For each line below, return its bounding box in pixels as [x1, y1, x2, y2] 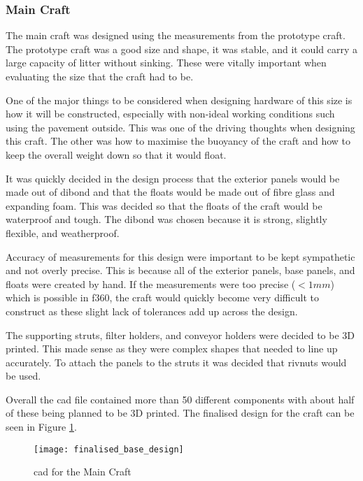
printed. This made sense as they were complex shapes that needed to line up [6, 341, 338, 356]
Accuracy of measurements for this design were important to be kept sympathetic [6, 249, 355, 264]
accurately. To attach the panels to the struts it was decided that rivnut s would [6, 354, 347, 369]
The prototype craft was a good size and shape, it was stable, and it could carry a [6, 41, 357, 56]
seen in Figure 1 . [6, 419, 77, 434]
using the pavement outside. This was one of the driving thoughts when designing [6, 120, 355, 134]
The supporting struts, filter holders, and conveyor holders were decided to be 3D [6, 327, 355, 342]
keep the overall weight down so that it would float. [6, 147, 227, 161]
